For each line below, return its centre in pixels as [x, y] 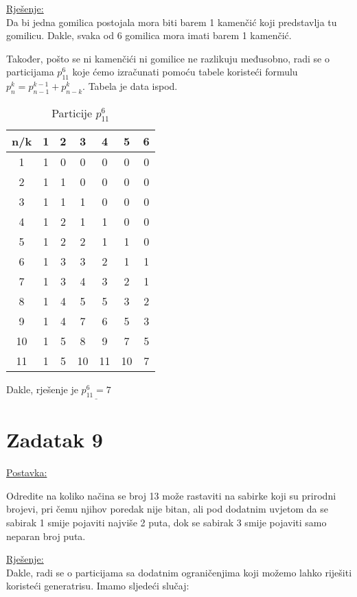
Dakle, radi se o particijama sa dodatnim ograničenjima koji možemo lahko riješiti [179, 572]
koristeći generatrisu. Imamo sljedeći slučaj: [98, 586]
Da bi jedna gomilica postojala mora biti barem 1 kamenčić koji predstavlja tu [172, 22]
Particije [72, 113]
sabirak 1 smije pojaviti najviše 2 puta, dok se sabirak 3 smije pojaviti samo [166, 523]
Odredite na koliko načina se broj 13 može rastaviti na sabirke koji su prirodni [171, 495]
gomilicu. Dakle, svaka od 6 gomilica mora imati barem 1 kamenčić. [149, 35]
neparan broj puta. [46, 536]
